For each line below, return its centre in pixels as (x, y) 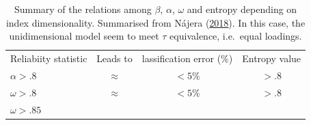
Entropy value (272, 58)
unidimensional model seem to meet (84, 36)
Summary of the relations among (83, 9)
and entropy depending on (242, 9)
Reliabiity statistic (49, 58)
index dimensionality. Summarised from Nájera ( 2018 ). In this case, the (155, 22)
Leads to (114, 58)
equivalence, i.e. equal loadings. (236, 36)
